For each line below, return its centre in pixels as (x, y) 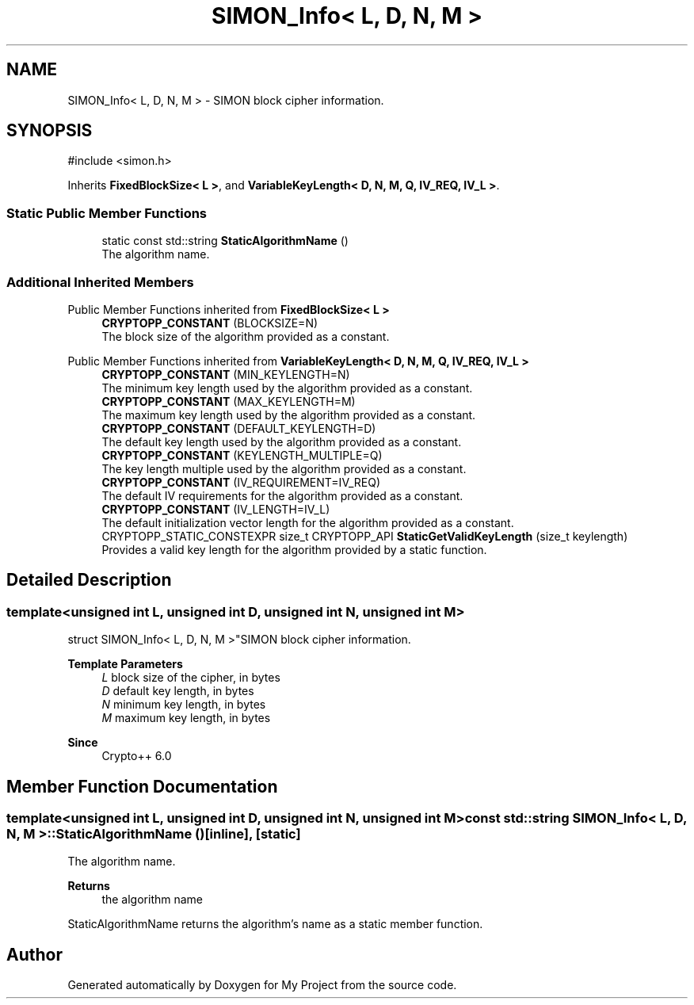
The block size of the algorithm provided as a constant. (246, 336)
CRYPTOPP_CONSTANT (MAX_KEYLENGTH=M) (229, 401)
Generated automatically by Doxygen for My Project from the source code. (262, 985)
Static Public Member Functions (107, 213)
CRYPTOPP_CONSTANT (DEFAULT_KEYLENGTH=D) (239, 428)
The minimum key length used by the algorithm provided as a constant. (287, 388)
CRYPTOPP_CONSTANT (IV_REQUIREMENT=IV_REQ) (241, 482)
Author (34, 954)
